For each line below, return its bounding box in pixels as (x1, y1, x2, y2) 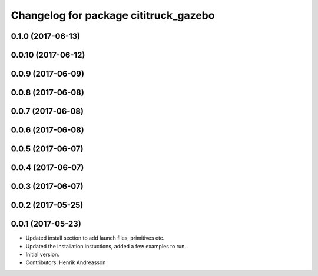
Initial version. (25, 251, 60, 258)
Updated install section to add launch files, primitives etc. (25, 234, 165, 241)
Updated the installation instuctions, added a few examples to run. (25, 242, 187, 250)
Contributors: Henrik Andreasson (25, 259, 106, 266)
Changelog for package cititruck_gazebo (11, 9, 215, 22)
